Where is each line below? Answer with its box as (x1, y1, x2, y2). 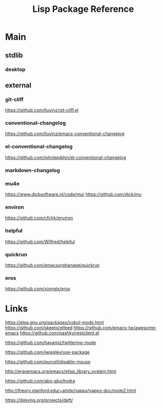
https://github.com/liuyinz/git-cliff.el (5, 107, 79, 113)
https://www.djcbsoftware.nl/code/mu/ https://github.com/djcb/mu (5, 192, 142, 197)
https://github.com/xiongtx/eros (5, 286, 70, 292)
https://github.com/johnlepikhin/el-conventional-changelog (5, 154, 126, 160)
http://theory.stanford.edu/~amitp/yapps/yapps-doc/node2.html (5, 388, 136, 394)
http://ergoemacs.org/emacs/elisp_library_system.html (5, 368, 116, 374)
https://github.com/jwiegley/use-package (5, 349, 90, 355)
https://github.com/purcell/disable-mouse (5, 359, 91, 365)
